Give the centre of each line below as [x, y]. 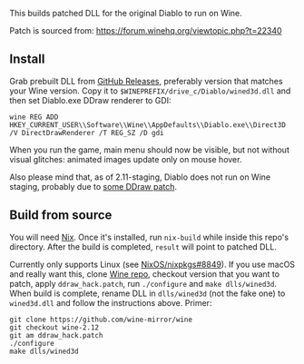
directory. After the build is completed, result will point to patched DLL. [143, 246]
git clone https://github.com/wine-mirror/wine [101, 320]
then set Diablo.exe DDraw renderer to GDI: [90, 100]
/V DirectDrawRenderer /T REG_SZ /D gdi [87, 133]
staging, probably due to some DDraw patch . [93, 186]
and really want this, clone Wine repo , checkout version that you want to [144, 274]
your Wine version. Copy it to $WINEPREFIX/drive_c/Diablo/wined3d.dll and [150, 91]
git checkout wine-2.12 [54, 327]
